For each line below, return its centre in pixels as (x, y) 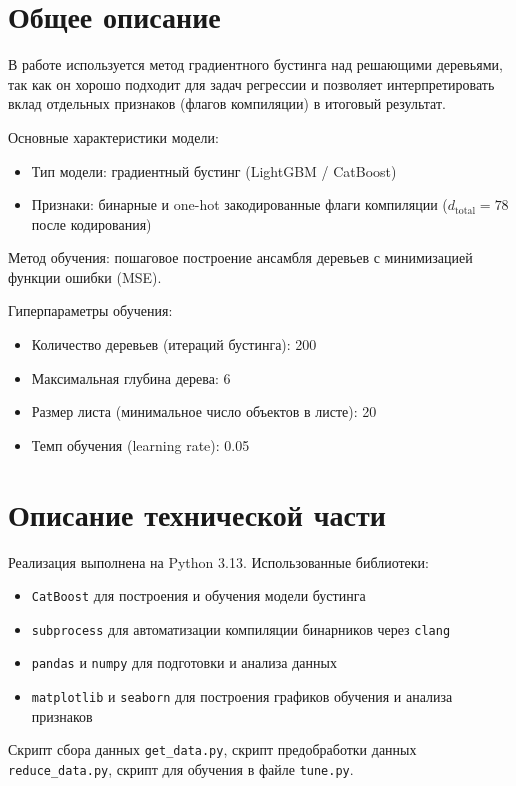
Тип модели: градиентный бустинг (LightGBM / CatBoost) (214, 170)
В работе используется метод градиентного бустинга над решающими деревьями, (255, 64)
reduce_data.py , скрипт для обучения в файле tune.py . (181, 769)
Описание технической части (197, 513)
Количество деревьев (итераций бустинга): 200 (174, 344)
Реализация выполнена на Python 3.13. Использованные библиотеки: (218, 561)
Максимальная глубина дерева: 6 (131, 377)
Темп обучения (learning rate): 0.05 (140, 444)
